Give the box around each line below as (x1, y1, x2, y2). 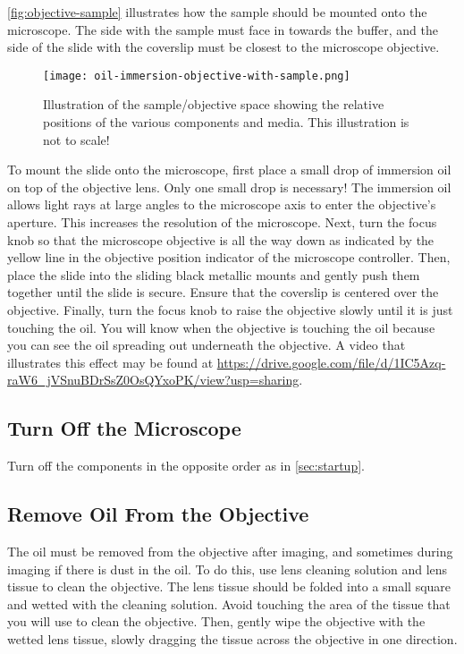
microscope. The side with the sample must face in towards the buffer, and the (7, 20, 438, 38)
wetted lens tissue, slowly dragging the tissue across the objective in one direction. (7, 629, 458, 648)
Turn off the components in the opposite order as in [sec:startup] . (7, 456, 365, 475)
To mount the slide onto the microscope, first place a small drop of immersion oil (7, 160, 451, 179)
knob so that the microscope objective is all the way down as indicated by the (7, 230, 434, 249)
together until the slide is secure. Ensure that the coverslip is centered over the (7, 283, 439, 302)
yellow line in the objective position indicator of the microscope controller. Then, (7, 248, 451, 267)
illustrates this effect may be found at (7, 352, 214, 371)
